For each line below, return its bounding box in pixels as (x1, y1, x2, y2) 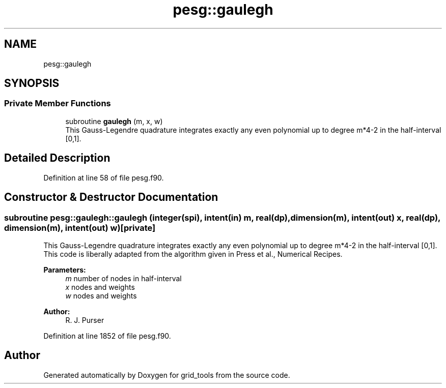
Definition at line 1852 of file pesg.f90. (43, 331, 171, 340)
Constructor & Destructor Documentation (4, 191, 218, 204)
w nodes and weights (65, 291, 137, 300)
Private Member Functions (4, 98, 111, 109)
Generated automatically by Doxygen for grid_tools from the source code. (43, 370, 290, 379)
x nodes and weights (65, 282, 135, 291)
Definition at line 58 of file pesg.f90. (43, 173, 164, 182)
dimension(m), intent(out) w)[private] (4, 222, 156, 233)
